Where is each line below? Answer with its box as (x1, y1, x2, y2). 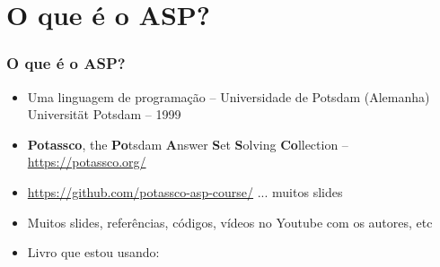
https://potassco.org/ (27, 152, 146, 171)
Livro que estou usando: (27, 243, 160, 262)
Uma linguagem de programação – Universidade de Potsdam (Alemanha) (27, 87, 430, 106)
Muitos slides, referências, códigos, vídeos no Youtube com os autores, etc (27, 212, 433, 231)
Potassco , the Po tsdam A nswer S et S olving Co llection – (27, 134, 348, 153)
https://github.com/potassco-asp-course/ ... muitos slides (27, 182, 343, 201)
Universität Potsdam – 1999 (27, 105, 181, 124)
